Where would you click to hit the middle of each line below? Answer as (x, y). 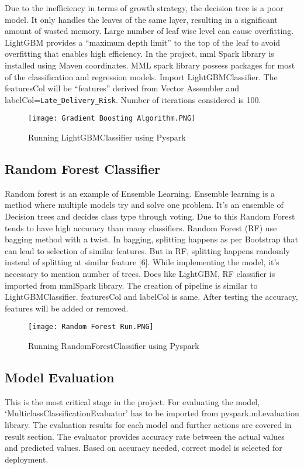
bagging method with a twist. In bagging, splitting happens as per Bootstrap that (151, 239)
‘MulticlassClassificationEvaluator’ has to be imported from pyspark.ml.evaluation (152, 413)
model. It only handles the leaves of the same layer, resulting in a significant (141, 19)
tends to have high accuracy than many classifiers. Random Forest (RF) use (141, 227)
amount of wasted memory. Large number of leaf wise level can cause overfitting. (149, 31)
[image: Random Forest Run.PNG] (91, 327)
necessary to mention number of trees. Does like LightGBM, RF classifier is (140, 274)
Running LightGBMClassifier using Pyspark (107, 137)
